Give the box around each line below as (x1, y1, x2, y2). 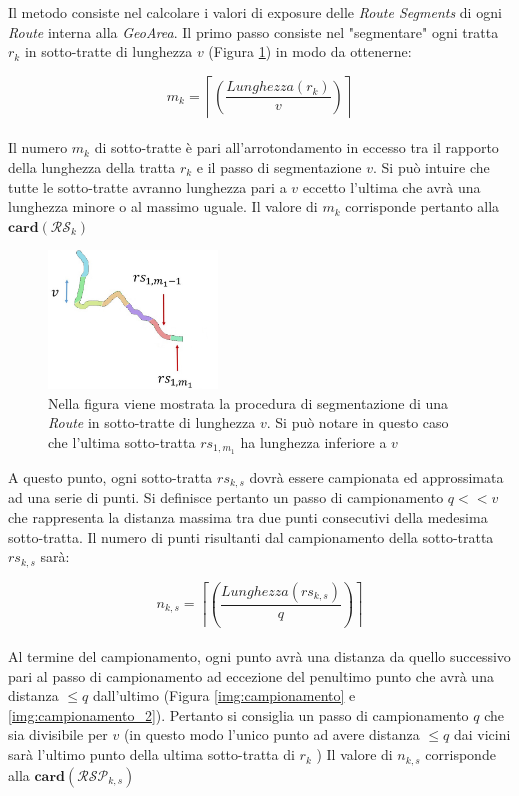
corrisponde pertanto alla (345, 196, 500, 217)
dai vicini (453, 724, 511, 745)
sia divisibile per (8, 724, 108, 745)
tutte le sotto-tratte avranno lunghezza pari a (8, 176, 287, 197)
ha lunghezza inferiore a (240, 432, 387, 452)
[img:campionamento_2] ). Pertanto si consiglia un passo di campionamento (8, 704, 469, 725)
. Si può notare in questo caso (266, 412, 449, 433)
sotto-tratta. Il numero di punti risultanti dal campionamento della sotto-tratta (8, 526, 494, 547)
